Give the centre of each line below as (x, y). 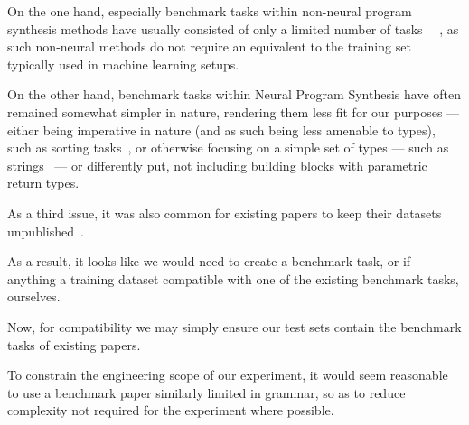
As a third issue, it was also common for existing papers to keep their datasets (225, 212)
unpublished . (46, 231)
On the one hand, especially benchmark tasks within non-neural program (210, 11)
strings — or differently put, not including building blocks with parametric (217, 165)
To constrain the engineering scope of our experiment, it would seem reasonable (228, 375)
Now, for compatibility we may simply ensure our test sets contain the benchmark (234, 326)
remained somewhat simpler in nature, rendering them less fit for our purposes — (234, 111)
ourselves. (34, 296)
